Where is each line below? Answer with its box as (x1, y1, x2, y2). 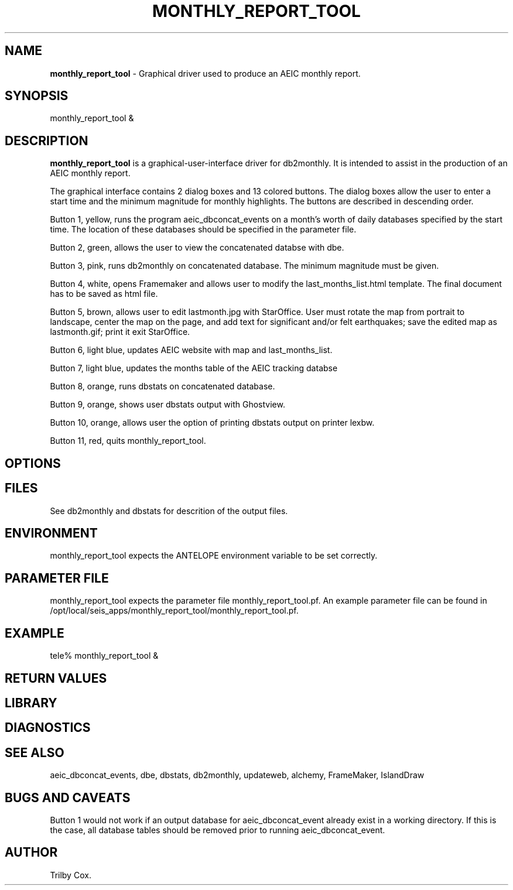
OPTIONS (5, 456, 61, 471)
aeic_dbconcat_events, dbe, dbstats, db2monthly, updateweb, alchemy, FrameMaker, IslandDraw (50, 770, 425, 781)
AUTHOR (5, 845, 58, 860)
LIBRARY (5, 695, 57, 710)
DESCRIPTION (5, 133, 88, 148)
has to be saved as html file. (50, 289, 158, 299)
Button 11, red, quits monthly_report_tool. (50, 436, 206, 446)
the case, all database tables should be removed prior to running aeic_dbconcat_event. (50, 825, 385, 836)
